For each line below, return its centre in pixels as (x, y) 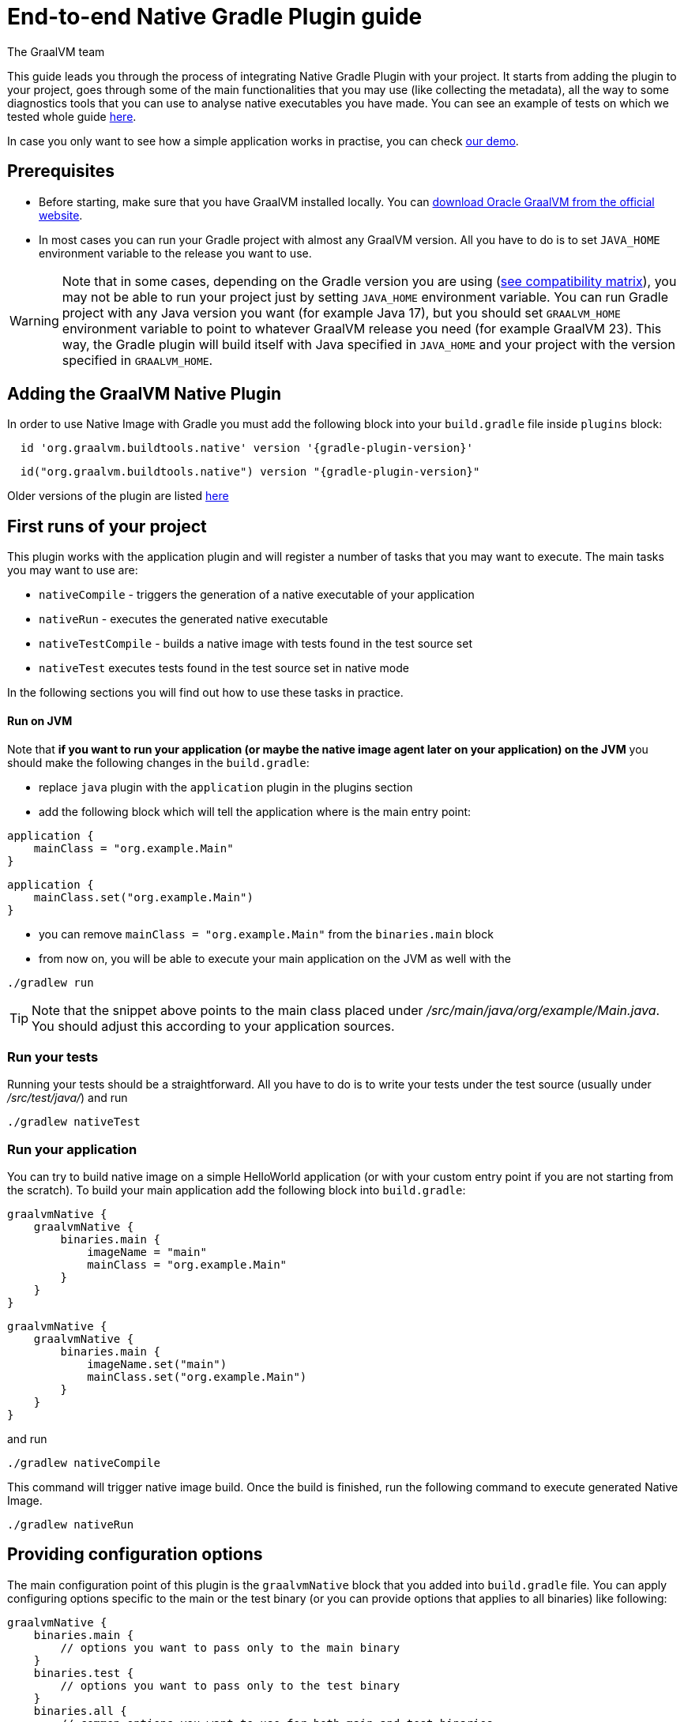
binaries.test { (84, 1673)
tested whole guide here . (72, 116)
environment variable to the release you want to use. (175, 253)
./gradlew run (51, 982)
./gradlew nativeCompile (84, 1463)
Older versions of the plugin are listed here (118, 496)
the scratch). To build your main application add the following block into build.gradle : (237, 1190)
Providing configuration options (135, 1555)
